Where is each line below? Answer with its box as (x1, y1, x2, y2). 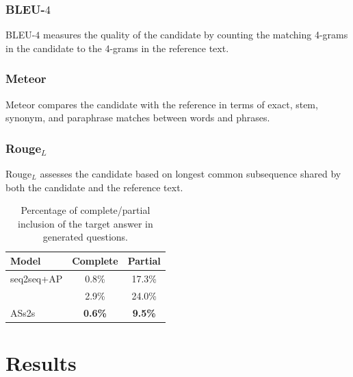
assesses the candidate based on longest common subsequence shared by (40, 167, 341, 181)
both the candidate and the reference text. (5, 180, 183, 194)
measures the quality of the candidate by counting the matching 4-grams (43, 27, 348, 42)
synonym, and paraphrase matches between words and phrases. (5, 110, 270, 125)
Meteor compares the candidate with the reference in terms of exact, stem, (5, 97, 318, 111)
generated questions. (42, 230, 128, 244)
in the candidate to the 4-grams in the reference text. (5, 40, 229, 55)
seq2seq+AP (10, 271, 63, 285)
